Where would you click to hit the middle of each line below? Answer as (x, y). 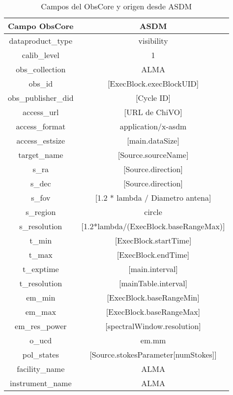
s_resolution (41, 226)
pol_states (41, 354)
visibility (153, 41)
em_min (41, 297)
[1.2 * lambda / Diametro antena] (153, 197)
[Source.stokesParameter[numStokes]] (153, 354)
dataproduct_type (41, 41)
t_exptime (41, 269)
